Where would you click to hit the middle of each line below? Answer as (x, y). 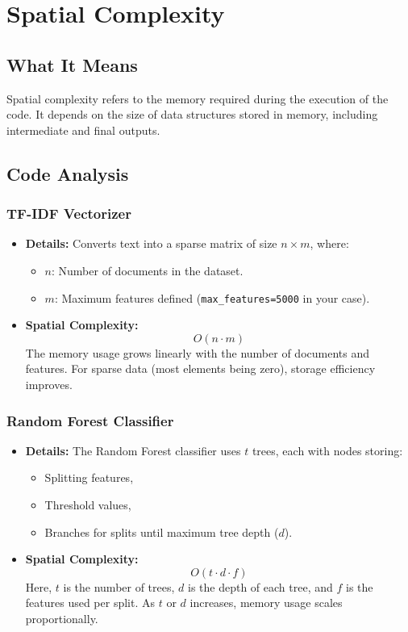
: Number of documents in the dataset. (148, 270)
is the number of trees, (119, 586)
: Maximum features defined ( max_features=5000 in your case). (212, 297)
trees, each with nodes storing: (327, 450)
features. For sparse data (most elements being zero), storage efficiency (200, 368)
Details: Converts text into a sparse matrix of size (151, 243)
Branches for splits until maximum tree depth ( (162, 532)
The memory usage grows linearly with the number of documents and (197, 352)
